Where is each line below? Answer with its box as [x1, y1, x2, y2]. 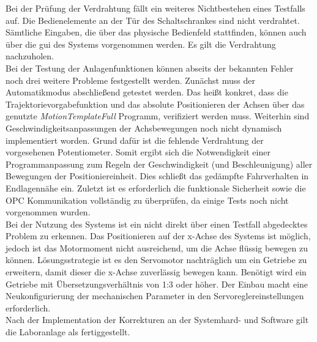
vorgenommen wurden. [6, 206, 91, 218]
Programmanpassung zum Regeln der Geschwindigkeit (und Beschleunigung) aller [6, 157, 313, 170]
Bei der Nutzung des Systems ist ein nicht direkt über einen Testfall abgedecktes [6, 217, 308, 230]
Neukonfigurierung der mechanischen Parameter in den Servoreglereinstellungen [6, 289, 304, 302]
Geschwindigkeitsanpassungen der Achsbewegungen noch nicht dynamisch [6, 121, 282, 134]
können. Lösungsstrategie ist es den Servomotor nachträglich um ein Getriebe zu [6, 253, 307, 266]
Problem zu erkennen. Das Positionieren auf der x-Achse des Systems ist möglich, [6, 229, 311, 242]
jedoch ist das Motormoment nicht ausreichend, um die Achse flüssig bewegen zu [6, 241, 308, 254]
